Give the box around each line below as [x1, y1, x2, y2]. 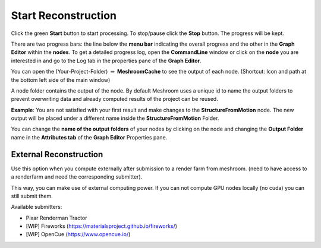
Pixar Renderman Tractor [26, 214, 87, 221]
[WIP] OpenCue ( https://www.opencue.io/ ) [26, 231, 131, 238]
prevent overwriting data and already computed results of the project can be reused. [11, 96, 218, 103]
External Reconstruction [11, 149, 103, 160]
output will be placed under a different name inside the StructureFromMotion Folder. [11, 115, 219, 122]
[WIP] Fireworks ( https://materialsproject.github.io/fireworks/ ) [26, 222, 178, 230]
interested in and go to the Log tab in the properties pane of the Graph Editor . [11, 57, 202, 64]
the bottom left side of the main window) [11, 76, 111, 83]
